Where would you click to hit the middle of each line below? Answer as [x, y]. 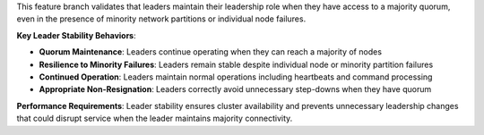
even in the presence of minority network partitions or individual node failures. [161, 19]
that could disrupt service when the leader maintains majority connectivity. [155, 118]
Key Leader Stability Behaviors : [76, 35]
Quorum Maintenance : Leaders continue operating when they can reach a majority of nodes [211, 52]
